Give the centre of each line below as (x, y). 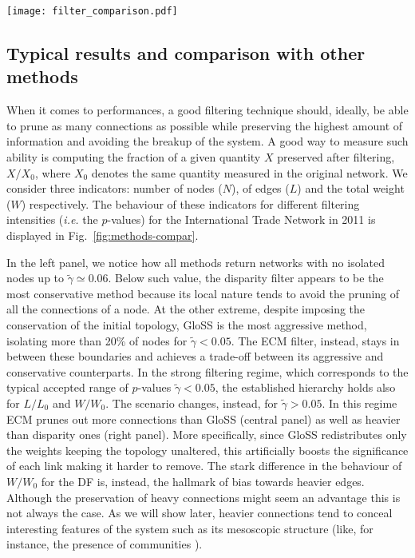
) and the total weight (351, 188)
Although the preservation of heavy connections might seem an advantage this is (204, 497)
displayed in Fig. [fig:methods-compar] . (103, 235)
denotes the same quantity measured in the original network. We (249, 172)
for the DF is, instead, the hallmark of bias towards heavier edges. (203, 481)
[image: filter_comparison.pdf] (92, 11)
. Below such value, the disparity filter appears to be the (246, 278)
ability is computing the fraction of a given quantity (134, 157)
